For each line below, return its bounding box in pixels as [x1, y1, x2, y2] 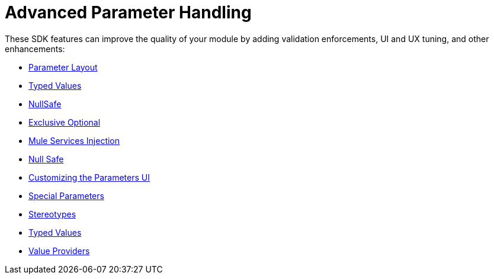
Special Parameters [28, 190, 104, 201]
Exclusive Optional [28, 117, 101, 127]
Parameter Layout [28, 62, 98, 72]
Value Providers [28, 245, 90, 256]
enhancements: [5, 43, 65, 54]
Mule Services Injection [28, 135, 120, 146]
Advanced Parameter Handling [5, 2, 252, 23]
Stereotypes [28, 209, 76, 219]
